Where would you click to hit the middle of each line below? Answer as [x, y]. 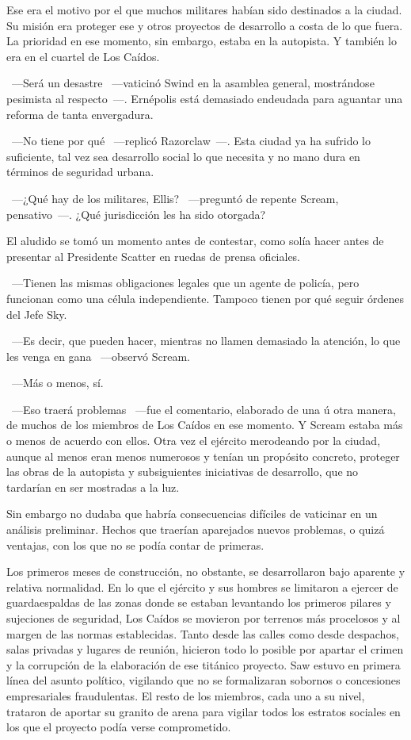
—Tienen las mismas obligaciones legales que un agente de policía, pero [185, 283]
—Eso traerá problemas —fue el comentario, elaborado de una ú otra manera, [204, 409]
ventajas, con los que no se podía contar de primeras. [135, 544]
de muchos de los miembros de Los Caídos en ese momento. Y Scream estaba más [205, 425]
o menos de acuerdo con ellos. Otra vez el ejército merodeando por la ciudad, [194, 441]
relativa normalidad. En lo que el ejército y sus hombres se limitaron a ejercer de [202, 587]
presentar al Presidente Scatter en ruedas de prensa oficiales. [154, 256]
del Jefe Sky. [37, 314]
